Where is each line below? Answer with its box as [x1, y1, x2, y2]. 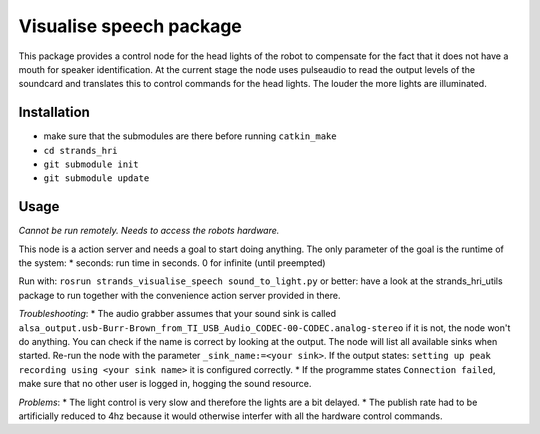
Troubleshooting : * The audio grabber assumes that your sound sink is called [18, 308, 337, 320]
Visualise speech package [18, 15, 242, 37]
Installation [18, 104, 90, 121]
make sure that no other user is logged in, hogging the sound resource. [18, 378, 312, 390]
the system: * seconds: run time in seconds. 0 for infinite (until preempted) [18, 257, 326, 269]
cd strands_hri [43, 145, 119, 156]
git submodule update [43, 173, 150, 184]
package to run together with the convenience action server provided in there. [18, 289, 341, 301]
